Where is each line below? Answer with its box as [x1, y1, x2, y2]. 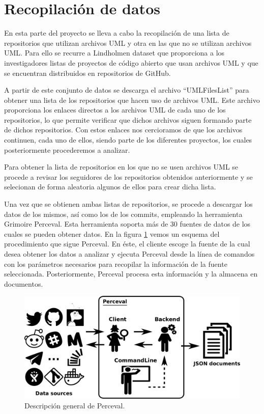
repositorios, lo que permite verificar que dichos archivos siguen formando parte [4, 114, 252, 125]
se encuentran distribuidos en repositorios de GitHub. [4, 67, 171, 78]
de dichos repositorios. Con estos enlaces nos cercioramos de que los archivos [4, 124, 243, 135]
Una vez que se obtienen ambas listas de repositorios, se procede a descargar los [4, 199, 253, 209]
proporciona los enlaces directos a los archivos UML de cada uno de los [4, 104, 226, 115]
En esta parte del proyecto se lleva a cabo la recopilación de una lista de [4, 27, 229, 38]
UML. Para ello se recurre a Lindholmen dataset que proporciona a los [4, 47, 225, 58]
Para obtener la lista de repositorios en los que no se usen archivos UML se [4, 161, 239, 172]
